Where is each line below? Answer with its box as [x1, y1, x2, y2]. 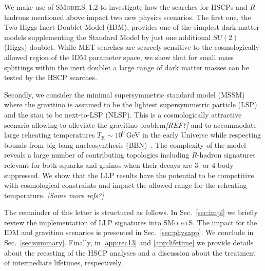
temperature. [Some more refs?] [4, 189, 104, 200]
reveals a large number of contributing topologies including [4, 149, 190, 160]
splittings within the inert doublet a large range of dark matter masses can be [4, 62, 249, 72]
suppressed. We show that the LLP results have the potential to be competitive [4, 169, 254, 180]
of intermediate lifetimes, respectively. [4, 257, 123, 268]
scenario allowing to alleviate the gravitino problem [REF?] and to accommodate [4, 119, 257, 130]
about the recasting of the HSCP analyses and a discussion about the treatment [4, 247, 256, 258]
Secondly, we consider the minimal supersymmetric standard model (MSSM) [4, 89, 245, 100]
